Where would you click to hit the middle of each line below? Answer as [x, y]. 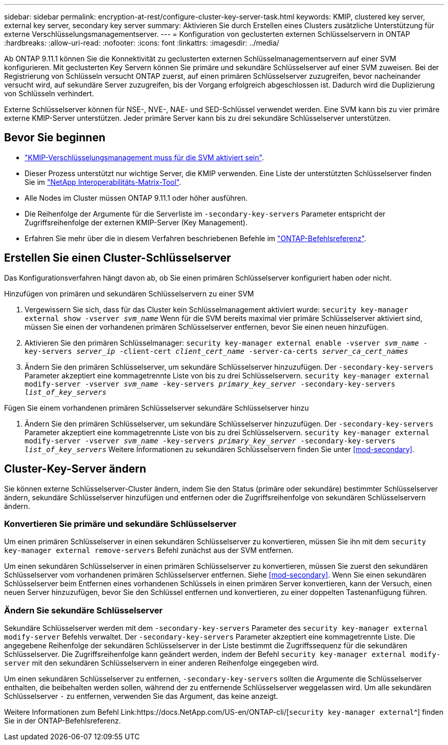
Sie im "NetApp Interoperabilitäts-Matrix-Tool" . [103, 182]
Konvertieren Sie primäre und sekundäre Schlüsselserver [120, 524]
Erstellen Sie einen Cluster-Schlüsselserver [118, 258]
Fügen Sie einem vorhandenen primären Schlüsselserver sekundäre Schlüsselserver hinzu [156, 408]
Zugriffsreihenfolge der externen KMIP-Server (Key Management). [136, 222]
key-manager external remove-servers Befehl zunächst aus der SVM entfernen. [149, 550]
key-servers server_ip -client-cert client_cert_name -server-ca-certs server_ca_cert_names [217, 351]
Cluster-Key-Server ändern [75, 469]
